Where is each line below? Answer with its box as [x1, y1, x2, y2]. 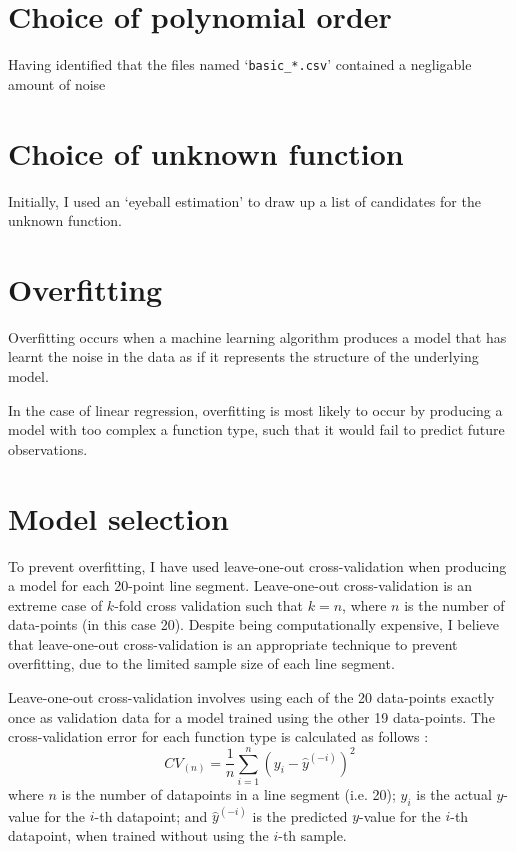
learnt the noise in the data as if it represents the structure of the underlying [8, 346, 479, 367]
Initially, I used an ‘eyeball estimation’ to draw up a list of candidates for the [8, 190, 481, 211]
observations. [8, 438, 88, 459]
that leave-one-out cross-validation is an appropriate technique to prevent [8, 633, 458, 654]
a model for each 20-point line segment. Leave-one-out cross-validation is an [8, 575, 473, 596]
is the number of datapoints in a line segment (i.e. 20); [61, 783, 396, 804]
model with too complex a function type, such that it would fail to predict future [8, 419, 505, 440]
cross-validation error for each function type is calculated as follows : [8, 726, 429, 747]
